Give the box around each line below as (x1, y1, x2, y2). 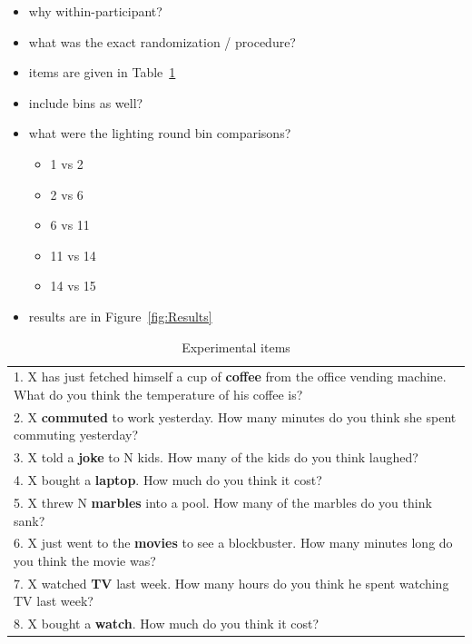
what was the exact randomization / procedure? (28, 32, 296, 51)
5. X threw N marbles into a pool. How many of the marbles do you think (14, 492, 432, 511)
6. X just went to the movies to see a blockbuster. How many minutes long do (14, 533, 453, 552)
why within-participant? (28, 2, 162, 20)
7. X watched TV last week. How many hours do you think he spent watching (14, 573, 449, 592)
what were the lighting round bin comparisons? (28, 124, 291, 143)
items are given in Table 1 (28, 63, 176, 82)
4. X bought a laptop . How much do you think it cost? (14, 471, 322, 490)
